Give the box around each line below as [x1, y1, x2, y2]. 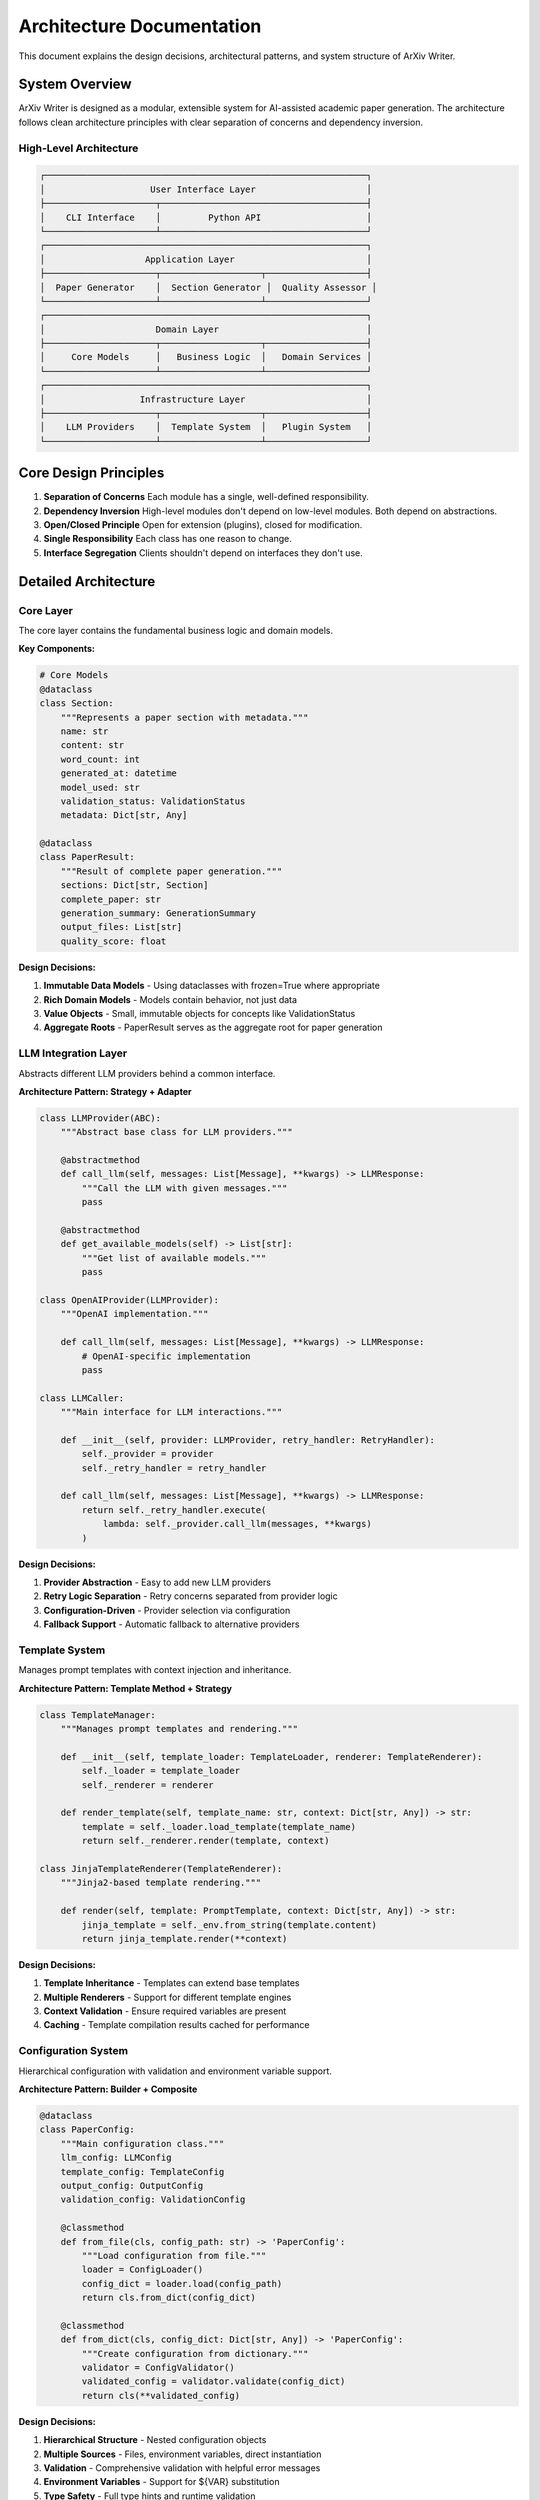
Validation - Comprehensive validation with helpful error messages [43, 2461, 321, 2474]
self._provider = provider [81, 1448, 214, 1460]
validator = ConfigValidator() [81, 2362, 235, 2374]
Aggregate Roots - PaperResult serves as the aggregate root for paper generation [43, 1021, 383, 1034]
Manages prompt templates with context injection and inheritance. [18, 1664, 292, 1676]
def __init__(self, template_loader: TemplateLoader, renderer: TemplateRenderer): [60, 1751, 483, 1762]
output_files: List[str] [60, 921, 183, 933]
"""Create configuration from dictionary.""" [81, 2348, 309, 2359]
